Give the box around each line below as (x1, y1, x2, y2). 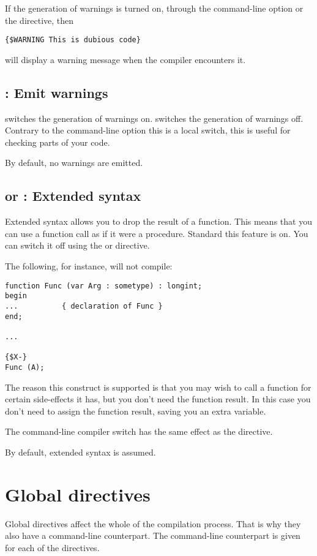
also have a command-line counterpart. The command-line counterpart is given (5, 529, 300, 542)
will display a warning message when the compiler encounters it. (5, 53, 246, 66)
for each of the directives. (5, 541, 100, 554)
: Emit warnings (5, 83, 108, 102)
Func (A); (5, 363, 45, 372)
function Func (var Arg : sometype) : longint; (5, 281, 203, 290)
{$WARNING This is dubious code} (5, 36, 141, 45)
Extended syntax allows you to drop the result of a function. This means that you (5, 215, 312, 228)
